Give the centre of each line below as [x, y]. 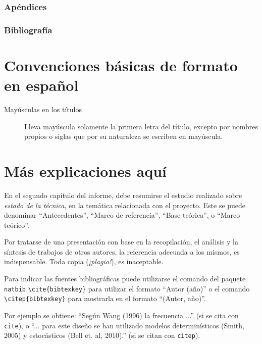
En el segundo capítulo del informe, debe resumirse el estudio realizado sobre [123, 195]
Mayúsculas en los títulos [43, 109]
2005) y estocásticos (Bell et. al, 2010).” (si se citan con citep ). [102, 335]
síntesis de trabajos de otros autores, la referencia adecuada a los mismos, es [122, 251]
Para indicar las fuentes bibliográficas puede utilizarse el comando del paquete [125, 279]
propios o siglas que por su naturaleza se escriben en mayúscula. [124, 136]
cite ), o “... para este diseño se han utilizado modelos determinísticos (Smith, [124, 325]
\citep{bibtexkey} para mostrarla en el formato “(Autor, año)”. [105, 298]
